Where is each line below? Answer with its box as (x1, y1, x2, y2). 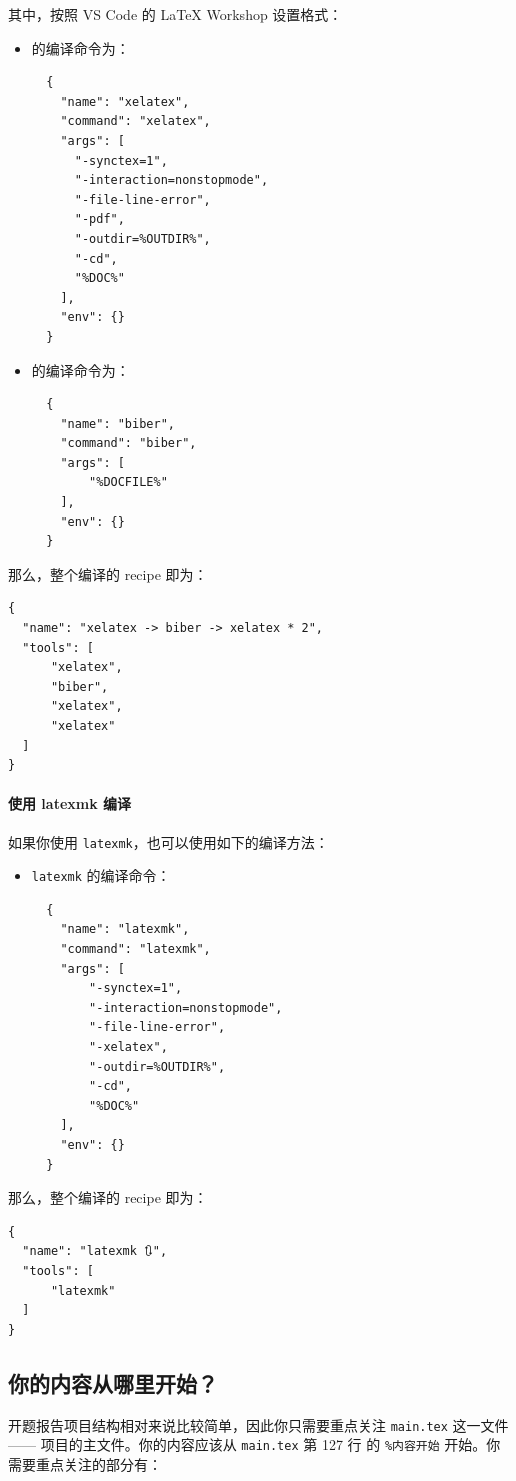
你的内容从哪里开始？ (8, 1367, 218, 1398)
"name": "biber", (60, 416, 175, 431)
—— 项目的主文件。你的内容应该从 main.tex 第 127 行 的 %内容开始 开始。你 (8, 1434, 501, 1455)
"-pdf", (74, 212, 125, 227)
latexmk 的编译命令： (31, 865, 171, 886)
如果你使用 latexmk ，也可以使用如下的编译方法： (8, 831, 329, 852)
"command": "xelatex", (60, 114, 211, 129)
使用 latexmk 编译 (8, 793, 132, 814)
